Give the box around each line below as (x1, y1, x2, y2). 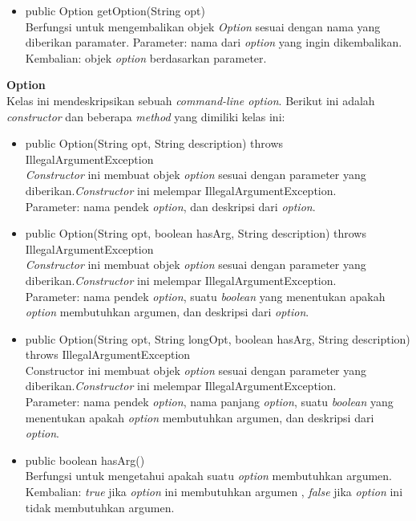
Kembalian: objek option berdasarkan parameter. (25, 49, 267, 66)
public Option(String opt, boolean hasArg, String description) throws (25, 225, 366, 242)
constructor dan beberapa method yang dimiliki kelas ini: (6, 108, 285, 124)
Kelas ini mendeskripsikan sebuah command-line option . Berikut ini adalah (6, 92, 375, 108)
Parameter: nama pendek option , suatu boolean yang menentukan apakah (25, 287, 386, 304)
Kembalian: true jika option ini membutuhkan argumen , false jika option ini (25, 483, 403, 500)
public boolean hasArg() (25, 451, 145, 468)
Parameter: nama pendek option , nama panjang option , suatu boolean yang (25, 393, 394, 410)
